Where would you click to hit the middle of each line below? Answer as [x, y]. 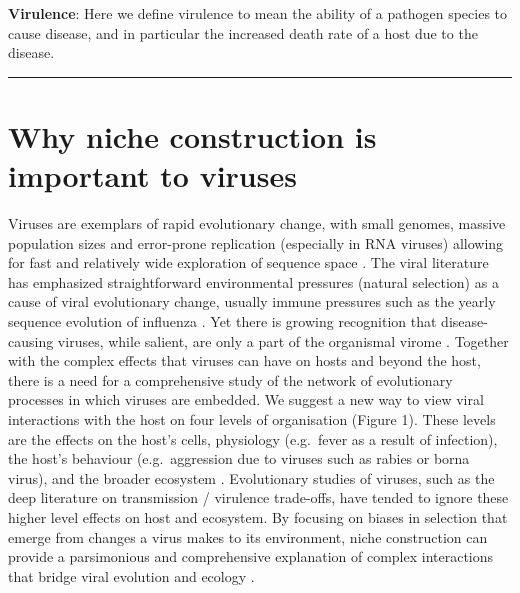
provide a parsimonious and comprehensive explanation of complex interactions [251, 556]
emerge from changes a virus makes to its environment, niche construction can [248, 536]
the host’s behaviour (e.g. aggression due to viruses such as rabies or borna [239, 458]
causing [31, 340]
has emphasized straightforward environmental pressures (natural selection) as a [253, 281]
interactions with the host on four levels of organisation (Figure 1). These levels [252, 419]
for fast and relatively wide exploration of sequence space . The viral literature [248, 262]
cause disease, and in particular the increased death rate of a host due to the [243, 32]
